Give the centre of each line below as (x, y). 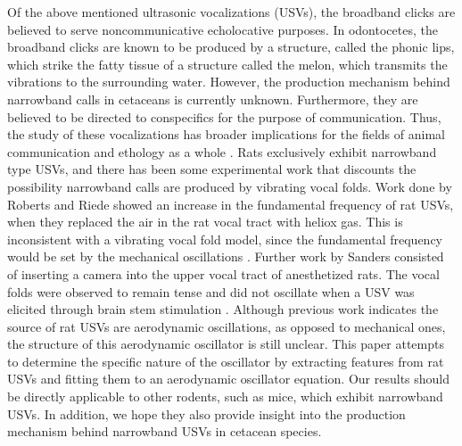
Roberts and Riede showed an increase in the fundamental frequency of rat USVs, (231, 204)
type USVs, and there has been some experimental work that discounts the (212, 169)
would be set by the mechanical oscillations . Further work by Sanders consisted (226, 256)
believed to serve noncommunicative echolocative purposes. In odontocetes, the (223, 29)
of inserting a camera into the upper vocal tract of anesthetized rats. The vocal (223, 273)
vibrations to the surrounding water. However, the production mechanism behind (229, 82)
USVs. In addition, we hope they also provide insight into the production (206, 413)
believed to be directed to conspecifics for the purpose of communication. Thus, (224, 116)
